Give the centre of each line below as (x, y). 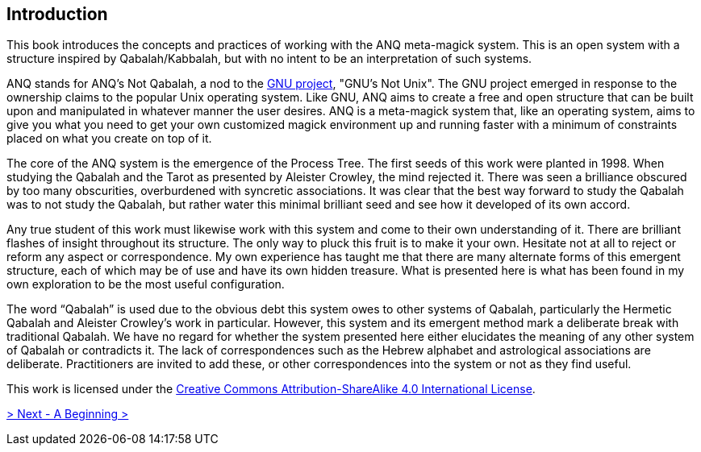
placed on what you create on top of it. (109, 139)
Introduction (57, 14)
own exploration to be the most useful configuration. (146, 284)
